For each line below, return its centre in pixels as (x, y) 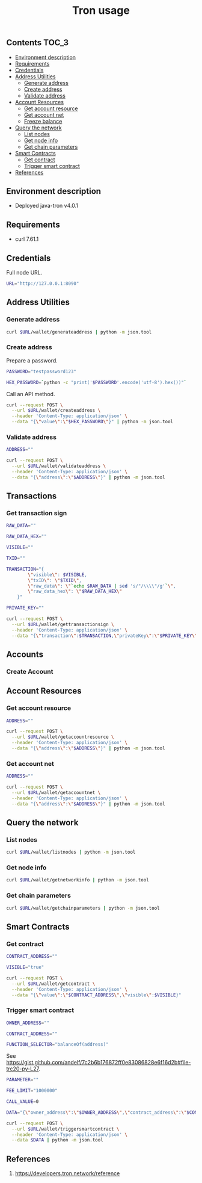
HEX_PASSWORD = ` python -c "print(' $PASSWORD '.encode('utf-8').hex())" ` (96, 382)
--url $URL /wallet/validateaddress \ (59, 466)
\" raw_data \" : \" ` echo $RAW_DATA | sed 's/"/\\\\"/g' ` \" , (102, 586)
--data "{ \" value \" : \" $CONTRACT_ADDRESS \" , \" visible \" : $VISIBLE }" (96, 995)
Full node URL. (24, 273)
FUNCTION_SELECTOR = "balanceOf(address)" (58, 1045)
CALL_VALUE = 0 (23, 1102)
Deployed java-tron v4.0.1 (46, 206)
